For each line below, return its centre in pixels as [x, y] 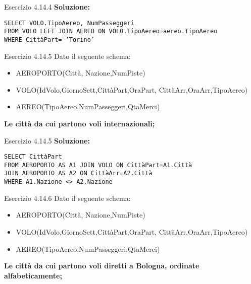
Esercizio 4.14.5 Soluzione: [47, 140]
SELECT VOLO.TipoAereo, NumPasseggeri [69, 23]
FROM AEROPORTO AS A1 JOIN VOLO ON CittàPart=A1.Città [98, 165]
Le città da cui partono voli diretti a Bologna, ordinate [102, 266]
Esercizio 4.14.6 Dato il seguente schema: [67, 198]
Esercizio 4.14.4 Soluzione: [47, 7]
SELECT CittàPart [33, 157]
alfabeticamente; [33, 275]
